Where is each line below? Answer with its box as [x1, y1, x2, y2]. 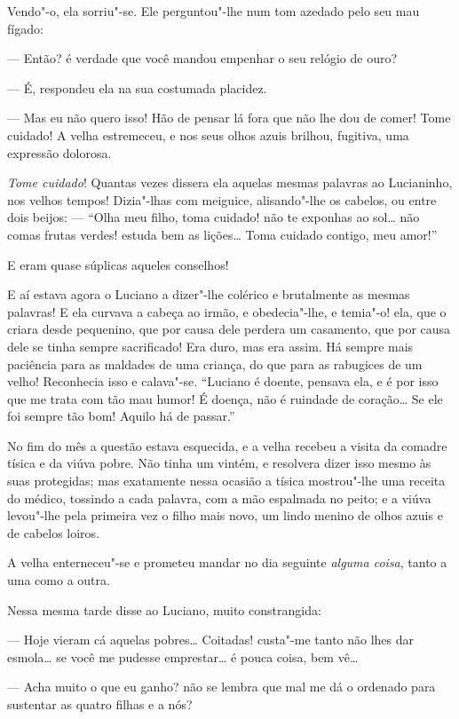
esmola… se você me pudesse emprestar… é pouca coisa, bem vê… [7, 647, 359, 666]
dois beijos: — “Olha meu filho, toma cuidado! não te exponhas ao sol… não [7, 208, 420, 226]
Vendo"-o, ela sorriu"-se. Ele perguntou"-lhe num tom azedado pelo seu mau [7, 2, 420, 20]
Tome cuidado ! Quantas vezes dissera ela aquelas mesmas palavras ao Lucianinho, [7, 173, 453, 192]
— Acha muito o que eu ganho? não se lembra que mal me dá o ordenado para [7, 677, 436, 696]
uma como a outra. [7, 571, 110, 589]
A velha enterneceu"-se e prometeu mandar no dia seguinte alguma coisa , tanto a [7, 553, 447, 572]
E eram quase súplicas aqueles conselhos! [7, 255, 229, 273]
